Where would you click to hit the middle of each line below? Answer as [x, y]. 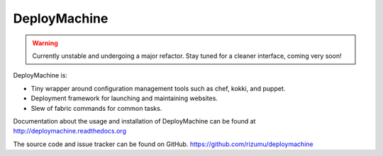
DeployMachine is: [40, 76]
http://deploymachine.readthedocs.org [70, 131]
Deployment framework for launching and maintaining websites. [124, 98]
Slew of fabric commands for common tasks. [96, 108]
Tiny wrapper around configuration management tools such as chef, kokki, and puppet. [158, 88]
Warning [45, 43]
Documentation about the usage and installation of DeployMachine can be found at [134, 121]
